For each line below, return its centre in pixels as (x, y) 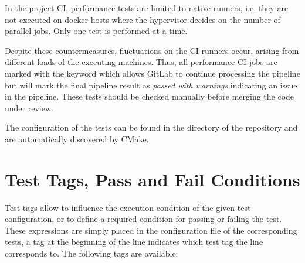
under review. (29, 107)
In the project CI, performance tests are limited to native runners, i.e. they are (147, 8)
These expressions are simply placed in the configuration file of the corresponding (151, 230)
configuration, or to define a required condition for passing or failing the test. (143, 219)
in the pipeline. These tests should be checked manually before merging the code (150, 96)
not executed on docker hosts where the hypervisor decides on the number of (143, 19)
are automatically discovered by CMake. (77, 139)
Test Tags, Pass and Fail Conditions (152, 179)
